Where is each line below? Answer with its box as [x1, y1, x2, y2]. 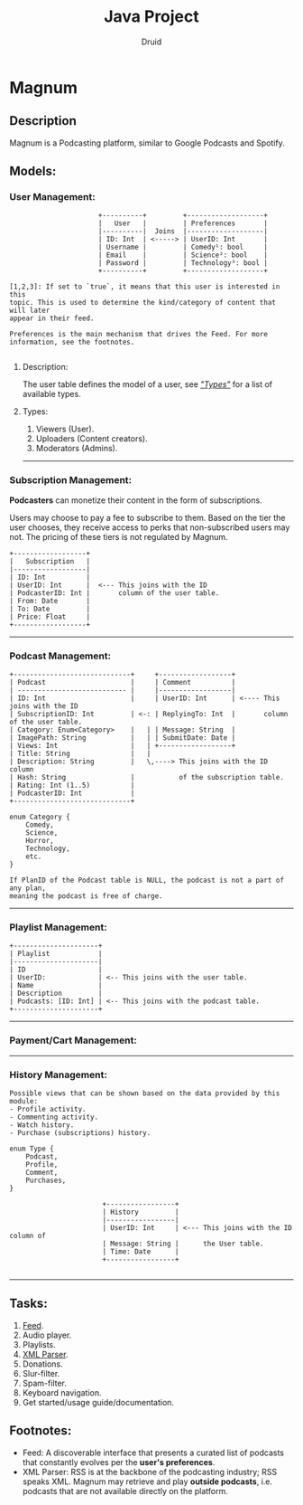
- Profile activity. [9, 1104, 87, 1113]
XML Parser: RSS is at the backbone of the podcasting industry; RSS [22, 1466, 278, 1477]
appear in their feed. [9, 314, 95, 323]
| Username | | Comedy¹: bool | [97, 242, 269, 252]
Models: [9, 164, 57, 179]
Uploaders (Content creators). [35, 433, 148, 444]
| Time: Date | [102, 1246, 179, 1256]
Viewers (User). [35, 423, 95, 435]
